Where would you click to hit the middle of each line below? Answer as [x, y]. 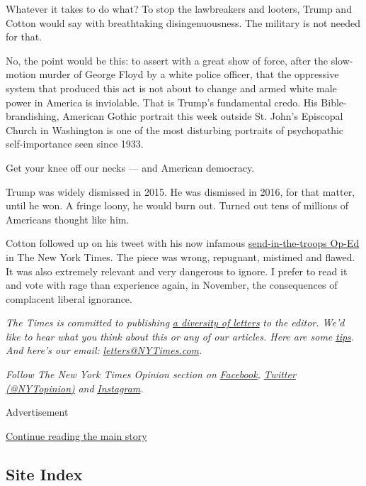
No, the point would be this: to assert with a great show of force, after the [167, 60]
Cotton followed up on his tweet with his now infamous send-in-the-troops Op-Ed [183, 243]
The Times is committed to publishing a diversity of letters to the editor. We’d [175, 322]
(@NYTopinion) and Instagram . [75, 388]
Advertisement [37, 412]
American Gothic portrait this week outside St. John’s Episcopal [203, 116]
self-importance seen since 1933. [75, 144]
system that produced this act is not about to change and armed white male [171, 88]
